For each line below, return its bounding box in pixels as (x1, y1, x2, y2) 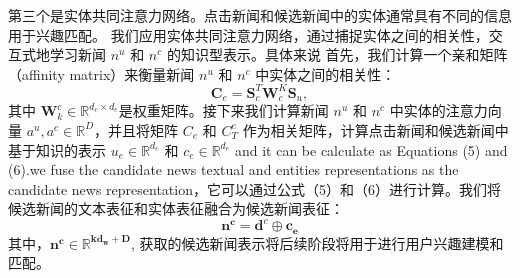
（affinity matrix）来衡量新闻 (8, 63, 195, 84)
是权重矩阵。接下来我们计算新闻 (118, 100, 329, 121)
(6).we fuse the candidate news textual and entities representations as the (8, 159, 459, 180)
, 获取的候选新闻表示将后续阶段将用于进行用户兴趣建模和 (130, 232, 504, 253)
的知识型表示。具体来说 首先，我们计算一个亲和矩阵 (166, 44, 508, 65)
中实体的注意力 (389, 100, 488, 121)
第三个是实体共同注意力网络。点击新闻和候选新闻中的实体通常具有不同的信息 (8, 5, 512, 25)
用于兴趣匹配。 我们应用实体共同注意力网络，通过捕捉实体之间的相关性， (8, 24, 489, 45)
